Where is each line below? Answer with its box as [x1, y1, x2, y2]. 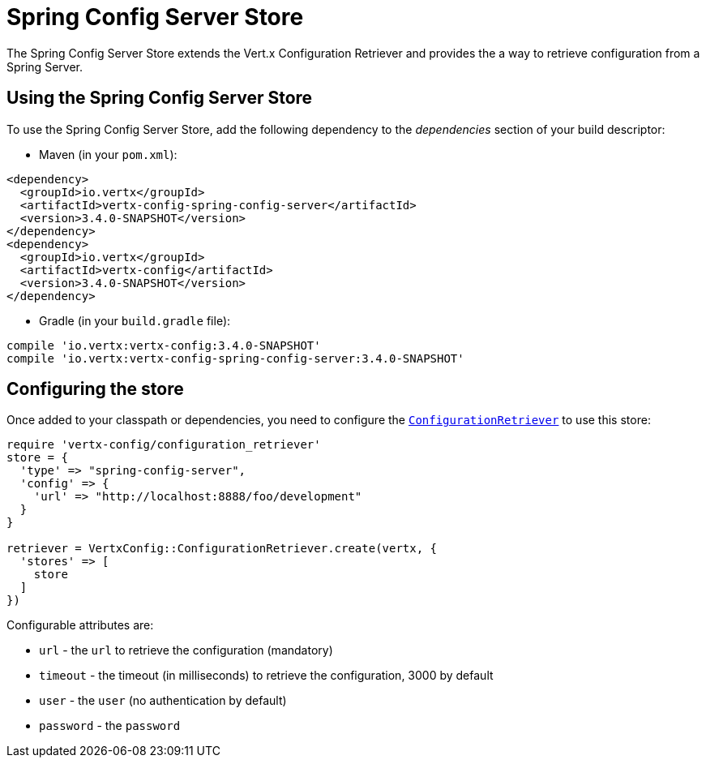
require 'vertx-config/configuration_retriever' [6, 438, 321, 452]
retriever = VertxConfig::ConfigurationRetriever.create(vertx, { [6, 542, 438, 556]
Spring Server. [6, 59, 83, 74]
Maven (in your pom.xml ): [39, 147, 178, 161]
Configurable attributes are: [6, 618, 154, 633]
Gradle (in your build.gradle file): [39, 313, 231, 328]
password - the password [39, 719, 181, 733]
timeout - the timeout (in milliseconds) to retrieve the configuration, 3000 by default [39, 668, 494, 683]
